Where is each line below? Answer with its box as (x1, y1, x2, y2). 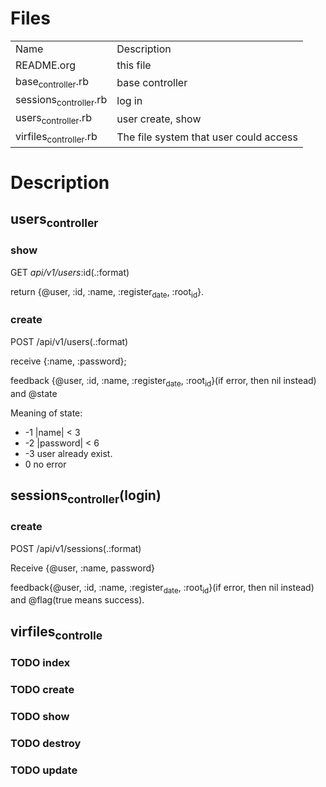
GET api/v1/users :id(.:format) (10, 266, 130, 278)
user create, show (116, 112, 202, 126)
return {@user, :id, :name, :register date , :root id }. (10, 285, 205, 300)
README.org (15, 58, 77, 72)
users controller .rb (15, 111, 92, 127)
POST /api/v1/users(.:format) (10, 335, 129, 347)
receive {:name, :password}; (10, 355, 127, 367)
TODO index (10, 655, 71, 669)
